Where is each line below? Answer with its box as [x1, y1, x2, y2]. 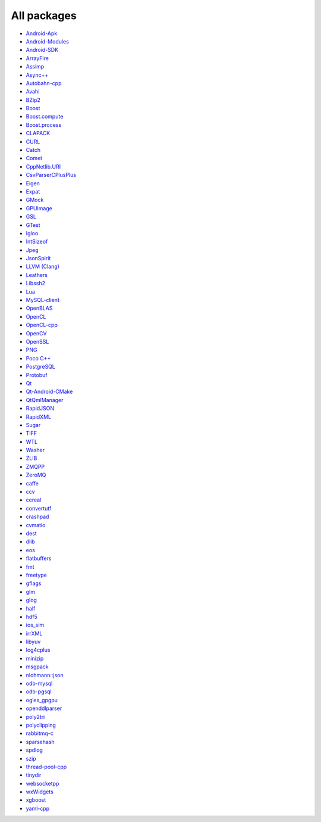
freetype [26, 571, 47, 578]
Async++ [26, 71, 49, 79]
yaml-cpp [26, 805, 50, 812]
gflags [26, 580, 42, 587]
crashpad [26, 513, 49, 521]
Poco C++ [26, 354, 51, 362]
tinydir [26, 771, 42, 779]
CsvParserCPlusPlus [26, 172, 77, 179]
